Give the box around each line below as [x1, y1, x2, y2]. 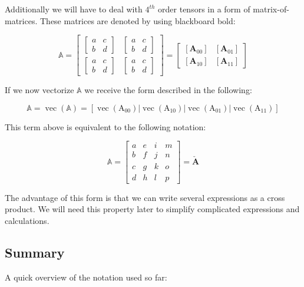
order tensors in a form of [158, 3, 250, 15]
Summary [5, 243, 65, 261]
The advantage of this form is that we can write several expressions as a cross [5, 191, 285, 203]
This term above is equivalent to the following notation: [5, 120, 206, 133]
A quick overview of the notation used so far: [5, 270, 167, 283]
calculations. [5, 214, 49, 226]
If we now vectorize [5, 84, 74, 96]
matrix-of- [253, 3, 289, 15]
